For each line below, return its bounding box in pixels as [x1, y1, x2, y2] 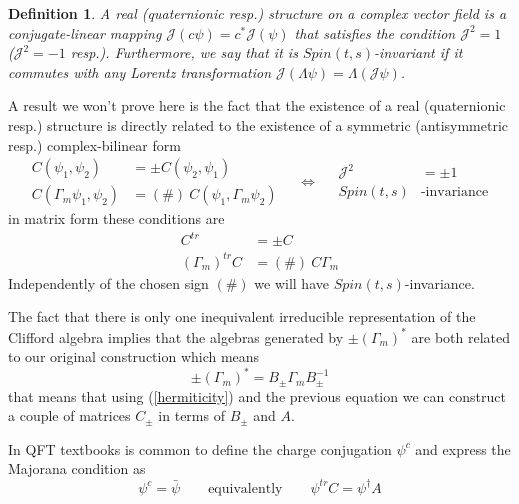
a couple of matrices [8, 405, 131, 426]
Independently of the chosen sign [8, 272, 209, 293]
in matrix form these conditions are [8, 208, 225, 229]
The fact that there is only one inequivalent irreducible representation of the [8, 306, 476, 327]
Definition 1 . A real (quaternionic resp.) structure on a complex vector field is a [8, 3, 507, 23]
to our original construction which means [8, 346, 260, 367]
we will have [254, 272, 329, 293]
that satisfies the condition [294, 22, 456, 43]
